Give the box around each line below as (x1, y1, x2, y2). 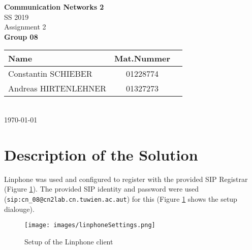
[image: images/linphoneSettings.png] (24, 222, 155, 229)
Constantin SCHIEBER (8, 68, 92, 80)
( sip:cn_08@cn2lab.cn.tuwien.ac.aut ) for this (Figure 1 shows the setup (4, 193, 237, 204)
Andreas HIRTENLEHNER (8, 82, 107, 95)
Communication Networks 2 (4, 2, 104, 12)
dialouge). (4, 203, 35, 214)
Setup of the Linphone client (24, 236, 113, 246)
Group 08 (4, 31, 38, 42)
